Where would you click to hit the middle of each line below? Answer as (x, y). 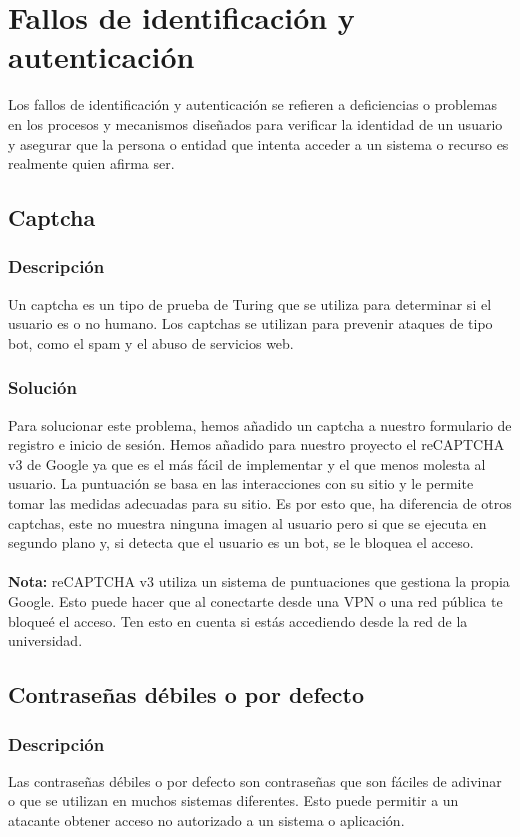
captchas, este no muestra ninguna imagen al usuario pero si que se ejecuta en (247, 522)
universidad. (45, 640)
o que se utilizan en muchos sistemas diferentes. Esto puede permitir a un (233, 800)
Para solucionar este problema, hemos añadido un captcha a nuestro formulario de (260, 424)
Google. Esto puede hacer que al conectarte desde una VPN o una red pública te (255, 601)
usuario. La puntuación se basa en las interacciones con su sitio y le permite (241, 483)
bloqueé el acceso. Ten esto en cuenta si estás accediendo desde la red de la (238, 620)
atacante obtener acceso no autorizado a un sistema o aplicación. (206, 820)
